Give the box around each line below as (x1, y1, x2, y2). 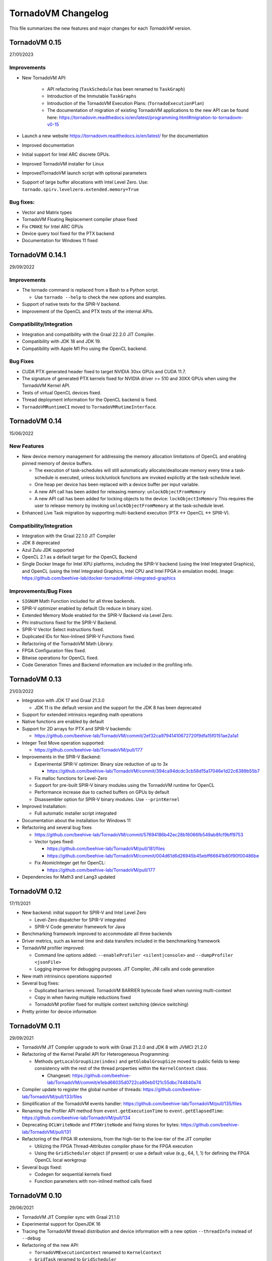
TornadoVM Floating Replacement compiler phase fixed (22, 216, 138, 222)
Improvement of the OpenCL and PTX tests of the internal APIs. (22, 308, 154, 314)
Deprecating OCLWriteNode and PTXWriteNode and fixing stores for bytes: (22, 1122, 180, 1128)
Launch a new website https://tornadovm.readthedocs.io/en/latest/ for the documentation (22, 133, 209, 139)
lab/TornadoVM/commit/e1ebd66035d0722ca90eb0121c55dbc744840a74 (47, 1079, 201, 1085)
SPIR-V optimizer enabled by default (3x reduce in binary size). (22, 605, 153, 611)
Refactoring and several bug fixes (22, 825, 92, 831)
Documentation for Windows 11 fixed (22, 238, 98, 244)
